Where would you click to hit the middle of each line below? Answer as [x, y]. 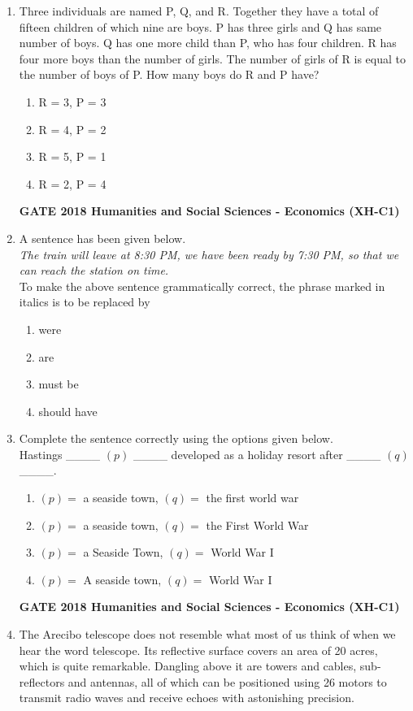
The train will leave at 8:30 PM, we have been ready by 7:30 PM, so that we [209, 254]
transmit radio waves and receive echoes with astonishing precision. [187, 698]
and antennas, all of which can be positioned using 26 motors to [227, 681]
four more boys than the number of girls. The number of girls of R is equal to [212, 58]
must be [59, 384]
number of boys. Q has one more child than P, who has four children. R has [208, 43]
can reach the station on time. [94, 270]
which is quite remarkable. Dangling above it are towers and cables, [188, 666]
